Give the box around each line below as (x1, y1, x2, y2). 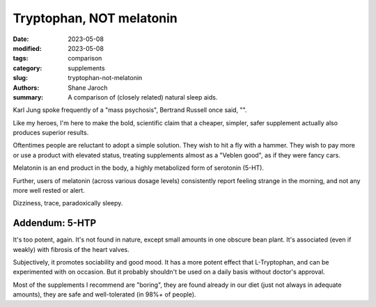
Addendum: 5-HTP (13, 217, 97, 229)
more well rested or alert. (13, 187, 85, 195)
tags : (13, 54, 29, 63)
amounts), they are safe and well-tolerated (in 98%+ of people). (13, 290, 196, 299)
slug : (13, 74, 28, 82)
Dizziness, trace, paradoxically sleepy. (13, 199, 123, 207)
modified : (13, 44, 42, 52)
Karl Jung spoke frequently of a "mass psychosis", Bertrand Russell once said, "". (13, 106, 247, 114)
